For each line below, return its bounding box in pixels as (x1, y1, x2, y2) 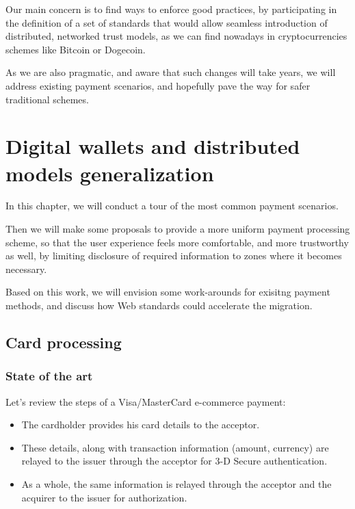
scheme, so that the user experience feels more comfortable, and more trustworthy (5, 235, 349, 249)
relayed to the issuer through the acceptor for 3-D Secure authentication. (21, 454, 328, 468)
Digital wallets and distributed (5, 132, 300, 160)
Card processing (5, 332, 122, 353)
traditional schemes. (5, 92, 89, 106)
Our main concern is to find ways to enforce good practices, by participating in (5, 2, 337, 16)
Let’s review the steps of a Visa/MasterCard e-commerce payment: (5, 394, 286, 408)
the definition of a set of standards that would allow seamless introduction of (5, 15, 328, 29)
